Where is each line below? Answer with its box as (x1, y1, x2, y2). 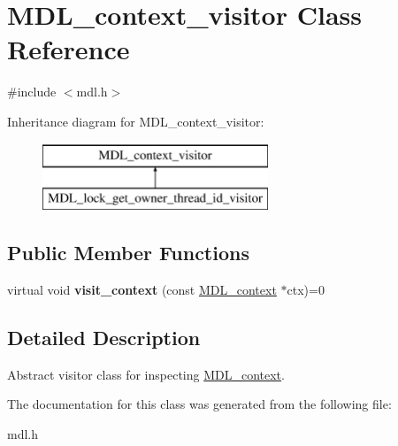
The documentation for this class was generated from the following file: (7, 395, 392, 413)
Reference (7, 31, 130, 67)
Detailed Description (7, 323, 201, 350)
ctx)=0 (287, 280, 325, 298)
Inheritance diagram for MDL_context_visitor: (7, 111, 264, 130)
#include (7, 82, 57, 101)
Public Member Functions (7, 239, 249, 266)
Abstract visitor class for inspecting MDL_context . (7, 365, 285, 383)
